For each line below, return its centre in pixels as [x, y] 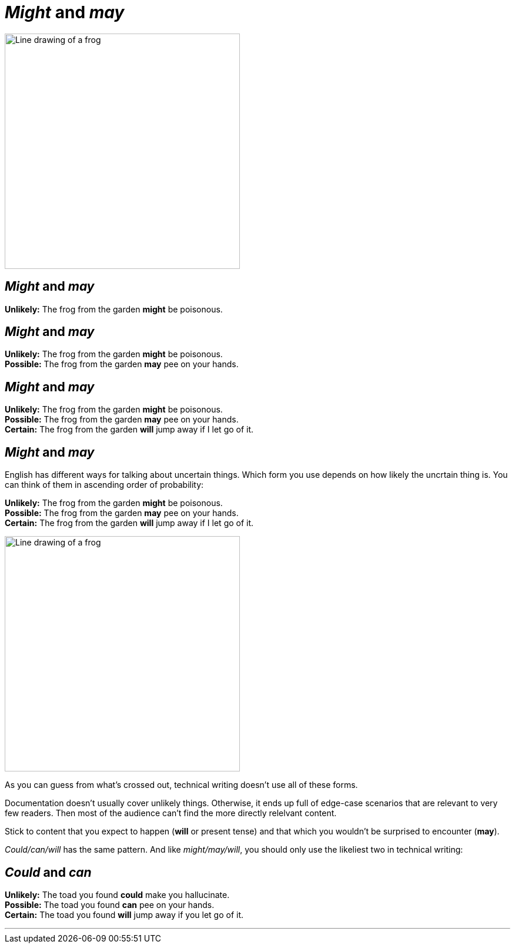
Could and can [48, 872]
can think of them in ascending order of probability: [104, 485]
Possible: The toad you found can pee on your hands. [110, 904]
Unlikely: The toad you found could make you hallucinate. [117, 894]
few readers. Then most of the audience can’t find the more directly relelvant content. [171, 813]
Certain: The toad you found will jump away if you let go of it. [124, 914]
